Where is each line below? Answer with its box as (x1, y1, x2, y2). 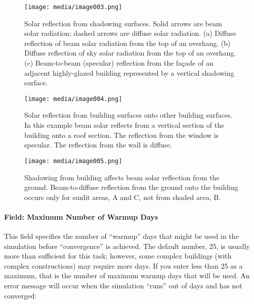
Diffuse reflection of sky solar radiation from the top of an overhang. (24, 47, 236, 58)
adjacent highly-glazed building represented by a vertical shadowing (24, 67, 234, 78)
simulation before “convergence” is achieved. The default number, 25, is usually (4, 240, 250, 251)
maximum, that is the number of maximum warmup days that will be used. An (4, 270, 250, 281)
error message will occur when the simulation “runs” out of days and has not (4, 280, 242, 291)
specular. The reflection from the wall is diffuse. (24, 139, 172, 150)
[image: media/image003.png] (24, 4, 122, 11)
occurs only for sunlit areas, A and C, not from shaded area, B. (24, 191, 221, 202)
